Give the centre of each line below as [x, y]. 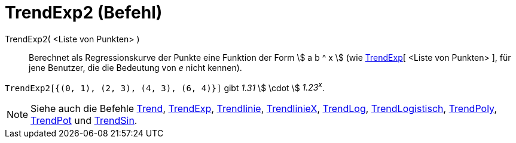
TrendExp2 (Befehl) [84, 13]
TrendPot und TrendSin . [84, 121]
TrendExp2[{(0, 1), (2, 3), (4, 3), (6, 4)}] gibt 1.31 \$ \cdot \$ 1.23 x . [165, 87]
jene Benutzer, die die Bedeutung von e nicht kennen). [135, 67]
